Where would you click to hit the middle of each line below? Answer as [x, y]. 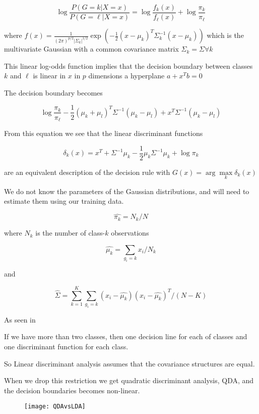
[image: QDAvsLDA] [55, 407]
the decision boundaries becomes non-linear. [72, 390]
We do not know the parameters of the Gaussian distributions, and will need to [127, 191]
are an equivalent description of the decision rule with [87, 172]
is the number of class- [70, 233]
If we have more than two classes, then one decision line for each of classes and [126, 336]
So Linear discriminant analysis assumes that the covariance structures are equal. [129, 363]
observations [130, 233]
